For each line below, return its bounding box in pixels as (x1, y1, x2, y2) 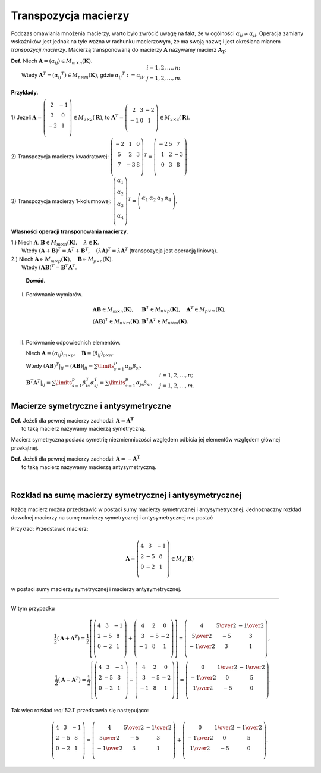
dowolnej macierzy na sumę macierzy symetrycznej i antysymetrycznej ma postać (11, 514, 213, 521)
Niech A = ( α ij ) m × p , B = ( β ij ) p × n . (26, 350, 114, 358)
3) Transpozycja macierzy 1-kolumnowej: (11, 197, 112, 204)
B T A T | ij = (26, 378, 51, 387)
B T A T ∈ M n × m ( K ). (141, 317, 189, 326)
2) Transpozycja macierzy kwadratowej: (11, 152, 109, 160)
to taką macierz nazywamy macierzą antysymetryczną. (21, 464, 157, 471)
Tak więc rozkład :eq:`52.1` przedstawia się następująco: (11, 706, 149, 713)
